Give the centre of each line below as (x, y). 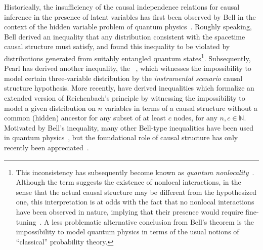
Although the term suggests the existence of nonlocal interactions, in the (128, 182)
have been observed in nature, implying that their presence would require (129, 211)
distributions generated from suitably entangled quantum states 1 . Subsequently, (127, 57)
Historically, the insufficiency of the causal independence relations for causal (122, 7)
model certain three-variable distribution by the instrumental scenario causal (123, 78)
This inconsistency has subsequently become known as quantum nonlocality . (135, 172)
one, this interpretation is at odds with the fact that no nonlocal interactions (135, 202)
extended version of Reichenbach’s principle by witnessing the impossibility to (125, 98)
